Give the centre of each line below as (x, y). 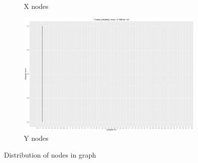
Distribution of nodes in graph (50, 154)
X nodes (36, 6)
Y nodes (36, 138)
